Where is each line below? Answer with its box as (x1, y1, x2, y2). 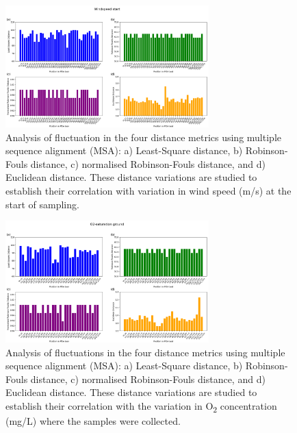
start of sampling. (5, 197, 79, 211)
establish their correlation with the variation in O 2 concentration (5, 399, 277, 415)
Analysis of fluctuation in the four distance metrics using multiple (5, 129, 281, 144)
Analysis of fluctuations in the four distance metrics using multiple (5, 345, 285, 359)
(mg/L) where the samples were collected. (5, 414, 181, 428)
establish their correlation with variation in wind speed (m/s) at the (5, 183, 292, 197)
